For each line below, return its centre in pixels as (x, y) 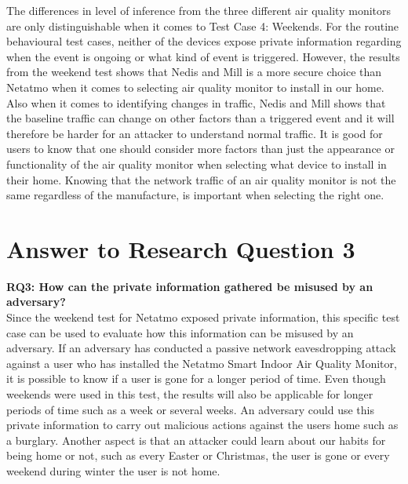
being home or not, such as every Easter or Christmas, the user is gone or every (198, 455)
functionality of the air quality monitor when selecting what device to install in (197, 164)
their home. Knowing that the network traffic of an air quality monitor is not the (201, 179)
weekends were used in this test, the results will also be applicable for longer (190, 394)
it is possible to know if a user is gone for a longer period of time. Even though (196, 378)
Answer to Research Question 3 (181, 248)
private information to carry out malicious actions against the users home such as (202, 425)
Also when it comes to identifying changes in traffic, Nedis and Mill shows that (196, 102)
